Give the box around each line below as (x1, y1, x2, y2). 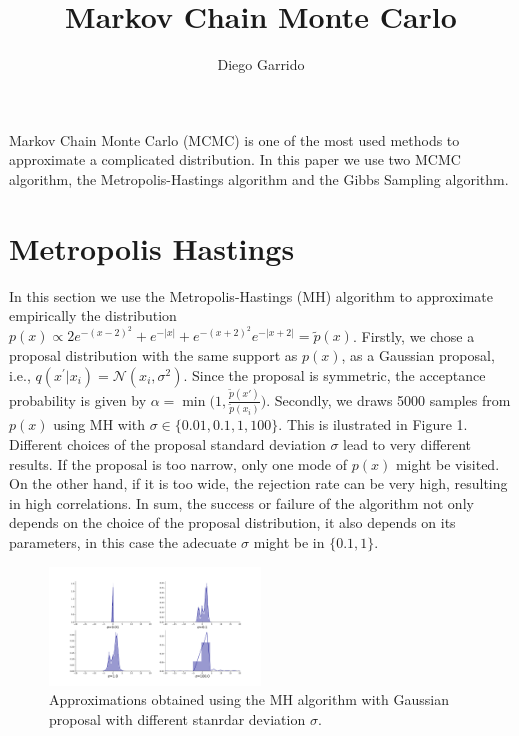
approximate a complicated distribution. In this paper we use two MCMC (9, 149, 461, 170)
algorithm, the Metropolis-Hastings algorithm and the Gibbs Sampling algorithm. (9, 168, 509, 189)
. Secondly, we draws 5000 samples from (266, 389, 511, 410)
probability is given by (9, 389, 147, 410)
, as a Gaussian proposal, (341, 344, 495, 365)
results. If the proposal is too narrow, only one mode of (9, 453, 348, 474)
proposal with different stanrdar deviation (49, 709, 306, 730)
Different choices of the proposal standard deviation (9, 434, 326, 455)
